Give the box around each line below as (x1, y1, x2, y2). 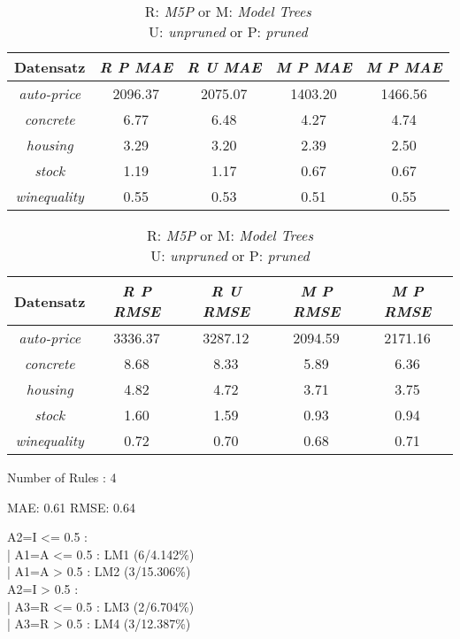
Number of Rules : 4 (7, 468, 117, 486)
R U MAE (187, 57, 262, 77)
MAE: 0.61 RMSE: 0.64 (7, 497, 135, 516)
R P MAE (99, 57, 173, 77)
